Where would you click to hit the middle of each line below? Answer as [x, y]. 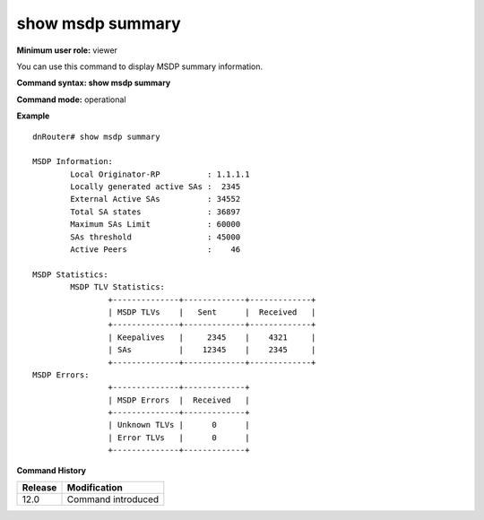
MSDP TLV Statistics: [118, 287]
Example [33, 116]
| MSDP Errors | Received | [179, 400]
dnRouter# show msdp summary [96, 136]
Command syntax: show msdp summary [94, 83]
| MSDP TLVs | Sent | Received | [212, 312]
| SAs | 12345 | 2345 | [212, 350]
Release [39, 488]
